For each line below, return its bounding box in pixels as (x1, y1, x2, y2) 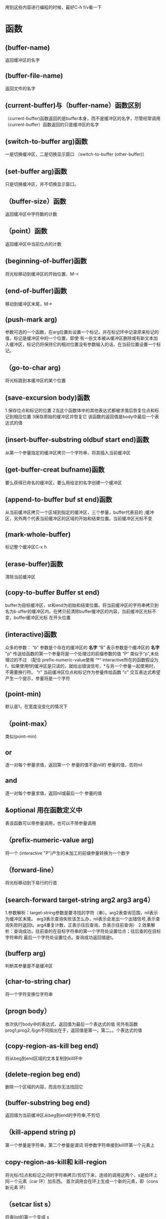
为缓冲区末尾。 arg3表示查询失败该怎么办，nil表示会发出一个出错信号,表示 (5, 916, 156, 922)
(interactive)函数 (5, 630, 57, 639)
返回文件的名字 (5, 85, 36, 91)
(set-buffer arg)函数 (5, 167, 68, 175)
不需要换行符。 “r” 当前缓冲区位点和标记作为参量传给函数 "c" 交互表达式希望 (5, 669, 161, 675)
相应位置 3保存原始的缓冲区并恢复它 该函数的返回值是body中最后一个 (13, 413, 155, 419)
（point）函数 (5, 227, 48, 236)
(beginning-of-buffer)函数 (5, 257, 87, 265)
